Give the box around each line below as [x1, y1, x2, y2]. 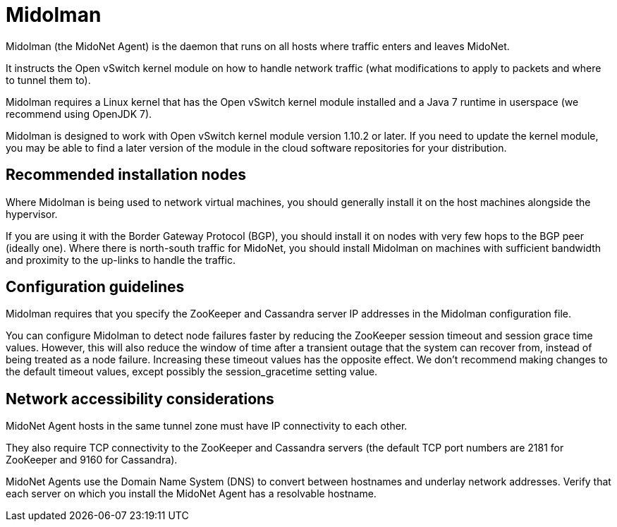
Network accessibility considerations [6, 389, 274, 408]
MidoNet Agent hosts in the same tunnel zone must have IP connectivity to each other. [6, 420, 408, 432]
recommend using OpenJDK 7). [6, 107, 152, 120]
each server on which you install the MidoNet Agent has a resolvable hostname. [6, 487, 377, 500]
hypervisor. [6, 207, 58, 220]
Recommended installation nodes [6, 166, 247, 184]
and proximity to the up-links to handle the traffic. [6, 253, 236, 266]
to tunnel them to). [6, 73, 91, 86]
